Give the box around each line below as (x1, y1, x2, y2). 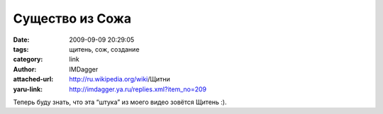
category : (13, 55, 43, 64)
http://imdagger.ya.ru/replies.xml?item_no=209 (69, 85, 207, 93)
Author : (13, 64, 37, 74)
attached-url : (13, 75, 54, 84)
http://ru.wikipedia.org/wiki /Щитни (69, 75, 170, 84)
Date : (13, 35, 30, 44)
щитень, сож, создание (69, 45, 140, 53)
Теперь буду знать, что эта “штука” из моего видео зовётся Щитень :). (13, 98, 227, 106)
